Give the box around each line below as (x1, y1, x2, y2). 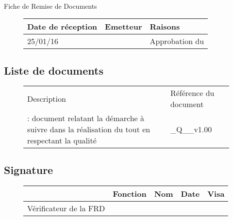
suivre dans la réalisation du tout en (27, 124, 150, 135)
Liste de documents (4, 63, 103, 78)
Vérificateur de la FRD (27, 202, 105, 214)
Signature (4, 162, 53, 177)
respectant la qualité (27, 135, 97, 146)
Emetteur (105, 21, 142, 32)
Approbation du (150, 35, 204, 47)
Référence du (170, 87, 215, 99)
